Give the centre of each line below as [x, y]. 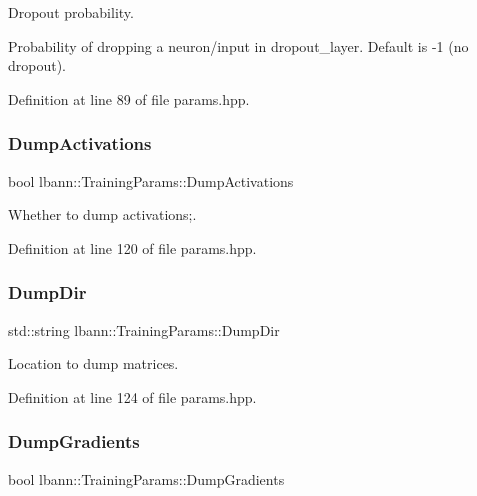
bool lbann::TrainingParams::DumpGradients [146, 478]
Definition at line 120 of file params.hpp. [132, 247]
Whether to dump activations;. [102, 214]
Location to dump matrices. [93, 363]
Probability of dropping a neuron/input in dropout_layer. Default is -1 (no [238, 45]
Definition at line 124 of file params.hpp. [132, 396]
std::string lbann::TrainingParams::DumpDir [144, 329]
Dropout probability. [71, 12]
